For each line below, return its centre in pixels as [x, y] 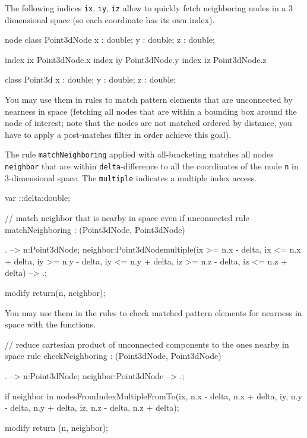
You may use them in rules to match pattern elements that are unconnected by [149, 100]
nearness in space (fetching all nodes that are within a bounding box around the [151, 111]
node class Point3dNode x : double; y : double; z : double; [110, 40]
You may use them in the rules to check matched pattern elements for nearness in [153, 312]
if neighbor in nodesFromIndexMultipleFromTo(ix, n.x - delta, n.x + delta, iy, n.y [153, 396]
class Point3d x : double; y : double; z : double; [91, 79]
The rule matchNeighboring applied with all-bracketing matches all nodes [139, 154]
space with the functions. [50, 324]
